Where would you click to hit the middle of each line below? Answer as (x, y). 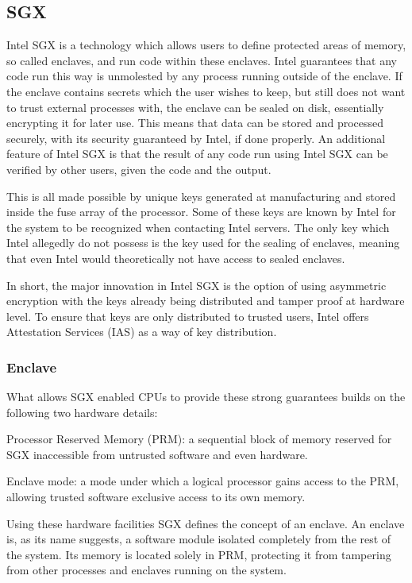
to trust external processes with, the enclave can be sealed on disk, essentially (195, 107)
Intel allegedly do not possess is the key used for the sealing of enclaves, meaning (203, 243)
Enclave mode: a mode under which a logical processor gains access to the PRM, (203, 481)
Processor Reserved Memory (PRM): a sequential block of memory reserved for (199, 439)
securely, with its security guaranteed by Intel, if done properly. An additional (196, 138)
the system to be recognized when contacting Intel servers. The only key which (198, 227)
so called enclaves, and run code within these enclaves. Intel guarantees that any (202, 60)
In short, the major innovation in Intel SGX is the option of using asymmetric (196, 285)
